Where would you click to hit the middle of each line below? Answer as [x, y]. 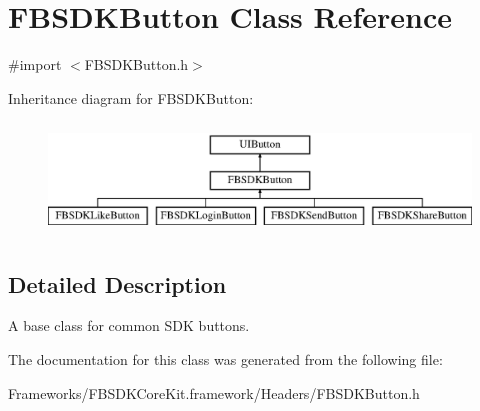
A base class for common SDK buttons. [129, 325]
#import [35, 64]
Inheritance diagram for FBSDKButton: [131, 97]
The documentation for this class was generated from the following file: [225, 359]
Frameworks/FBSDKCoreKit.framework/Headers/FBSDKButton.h [214, 392]
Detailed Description [117, 283]
